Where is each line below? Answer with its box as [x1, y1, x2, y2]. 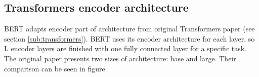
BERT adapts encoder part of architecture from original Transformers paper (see [4, 23, 255, 34]
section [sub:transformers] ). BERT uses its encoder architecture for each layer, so [4, 33, 255, 44]
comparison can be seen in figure [4, 63, 105, 73]
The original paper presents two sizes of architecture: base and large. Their [4, 53, 236, 63]
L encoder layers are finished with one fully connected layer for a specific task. [4, 43, 247, 54]
